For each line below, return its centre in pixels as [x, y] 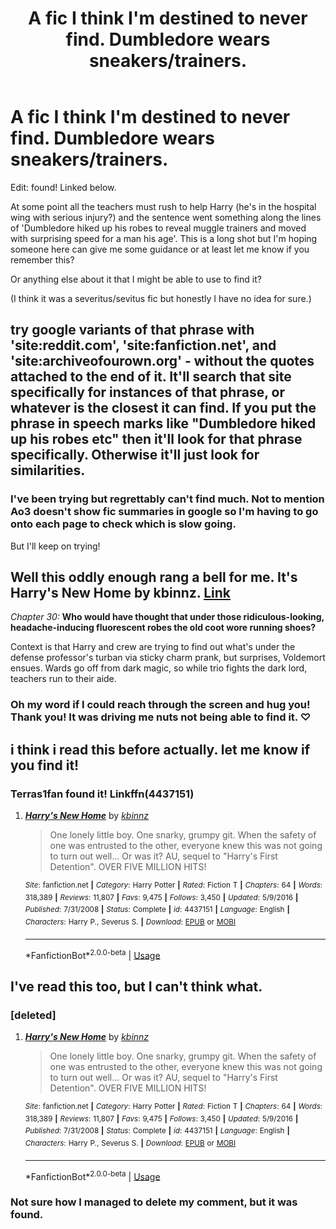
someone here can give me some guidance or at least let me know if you [160, 249]
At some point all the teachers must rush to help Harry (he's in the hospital [163, 206]
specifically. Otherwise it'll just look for [135, 455]
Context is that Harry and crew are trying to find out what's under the [153, 647]
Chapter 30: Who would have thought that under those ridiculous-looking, [167, 617]
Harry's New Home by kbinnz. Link [120, 593]
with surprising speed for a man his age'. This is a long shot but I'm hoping [164, 238]
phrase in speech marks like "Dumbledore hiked [163, 423]
